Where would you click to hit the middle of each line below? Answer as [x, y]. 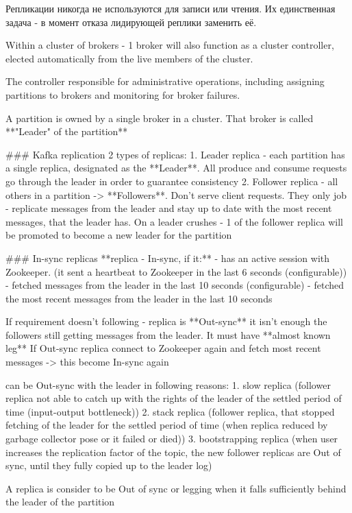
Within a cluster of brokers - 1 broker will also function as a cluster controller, [170, 45]
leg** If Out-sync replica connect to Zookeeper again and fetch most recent [163, 348]
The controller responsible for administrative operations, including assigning [165, 81]
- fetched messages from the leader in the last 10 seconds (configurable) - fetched [175, 285]
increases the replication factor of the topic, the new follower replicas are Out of [173, 452]
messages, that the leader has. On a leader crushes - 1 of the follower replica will [174, 221]
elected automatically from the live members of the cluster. [129, 58]
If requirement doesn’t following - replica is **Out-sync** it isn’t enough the [166, 321]
